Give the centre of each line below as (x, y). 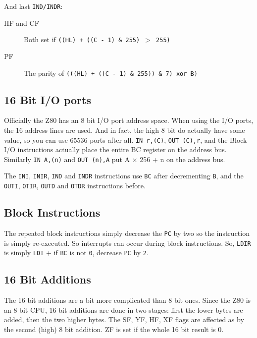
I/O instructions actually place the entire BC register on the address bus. (115, 149)
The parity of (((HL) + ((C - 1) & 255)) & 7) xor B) (111, 73)
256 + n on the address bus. (182, 159)
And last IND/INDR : (33, 6)
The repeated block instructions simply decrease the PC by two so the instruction (127, 233)
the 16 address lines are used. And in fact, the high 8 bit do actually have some (125, 130)
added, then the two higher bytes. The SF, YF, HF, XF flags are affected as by (124, 319)
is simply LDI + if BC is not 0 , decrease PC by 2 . (76, 253)
